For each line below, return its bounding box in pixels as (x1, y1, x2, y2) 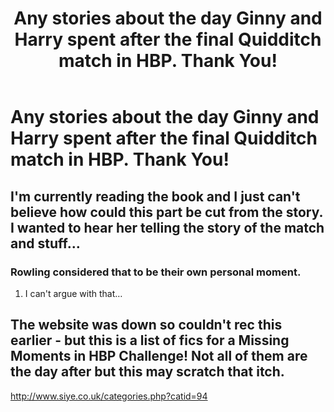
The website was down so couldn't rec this (10, 317, 283, 334)
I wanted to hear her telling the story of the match (10, 219, 325, 236)
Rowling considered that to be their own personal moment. (10, 265, 302, 279)
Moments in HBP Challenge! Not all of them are (10, 348, 308, 365)
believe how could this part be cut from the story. (10, 203, 323, 221)
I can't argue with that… (24, 287, 123, 299)
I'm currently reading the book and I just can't (10, 188, 301, 205)
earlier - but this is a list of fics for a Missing (10, 332, 290, 349)
